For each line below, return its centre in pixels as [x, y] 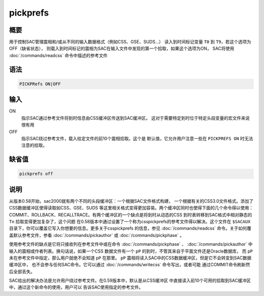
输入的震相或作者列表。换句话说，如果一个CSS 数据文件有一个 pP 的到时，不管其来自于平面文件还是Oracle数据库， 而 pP [131, 251]
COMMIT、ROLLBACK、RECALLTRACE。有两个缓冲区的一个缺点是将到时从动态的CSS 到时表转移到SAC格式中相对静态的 [131, 214]
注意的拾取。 [34, 145]
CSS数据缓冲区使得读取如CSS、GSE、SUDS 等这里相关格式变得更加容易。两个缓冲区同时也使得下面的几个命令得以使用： [131, 208]
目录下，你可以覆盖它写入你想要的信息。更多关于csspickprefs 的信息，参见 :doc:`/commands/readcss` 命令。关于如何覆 [130, 228]
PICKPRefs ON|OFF [40, 84]
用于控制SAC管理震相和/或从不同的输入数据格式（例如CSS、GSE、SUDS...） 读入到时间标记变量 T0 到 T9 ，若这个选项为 [130, 42]
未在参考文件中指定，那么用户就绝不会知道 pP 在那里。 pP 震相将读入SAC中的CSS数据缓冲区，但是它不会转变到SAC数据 [130, 258]
